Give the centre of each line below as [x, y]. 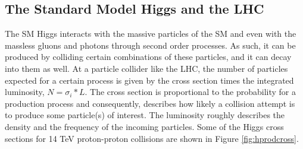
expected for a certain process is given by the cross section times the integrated [149, 80]
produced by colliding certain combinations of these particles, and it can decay [148, 57]
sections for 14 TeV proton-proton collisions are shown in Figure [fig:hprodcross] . [152, 138]
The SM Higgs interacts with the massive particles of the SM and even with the [151, 34]
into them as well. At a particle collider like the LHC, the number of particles [146, 68]
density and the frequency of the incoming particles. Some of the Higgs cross [144, 126]
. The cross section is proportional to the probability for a [190, 92]
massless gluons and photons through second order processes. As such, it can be [150, 45]
